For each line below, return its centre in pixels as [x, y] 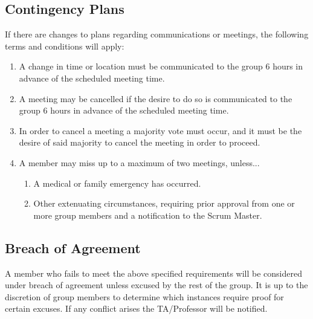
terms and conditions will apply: [65, 46]
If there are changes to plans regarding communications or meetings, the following [157, 34]
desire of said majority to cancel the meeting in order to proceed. [140, 142]
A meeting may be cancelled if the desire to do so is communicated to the [156, 98]
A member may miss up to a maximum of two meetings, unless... [139, 162]
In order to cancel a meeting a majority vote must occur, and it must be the [160, 130]
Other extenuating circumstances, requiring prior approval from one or [164, 203]
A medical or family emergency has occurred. [117, 183]
